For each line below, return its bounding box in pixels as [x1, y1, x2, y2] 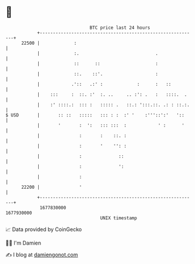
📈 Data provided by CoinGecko [5, 226, 82, 233]
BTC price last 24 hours [89, 25, 150, 31]
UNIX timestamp [100, 215, 137, 221]
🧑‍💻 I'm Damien [5, 239, 42, 246]
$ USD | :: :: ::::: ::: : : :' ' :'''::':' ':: [5, 112, 184, 118]
